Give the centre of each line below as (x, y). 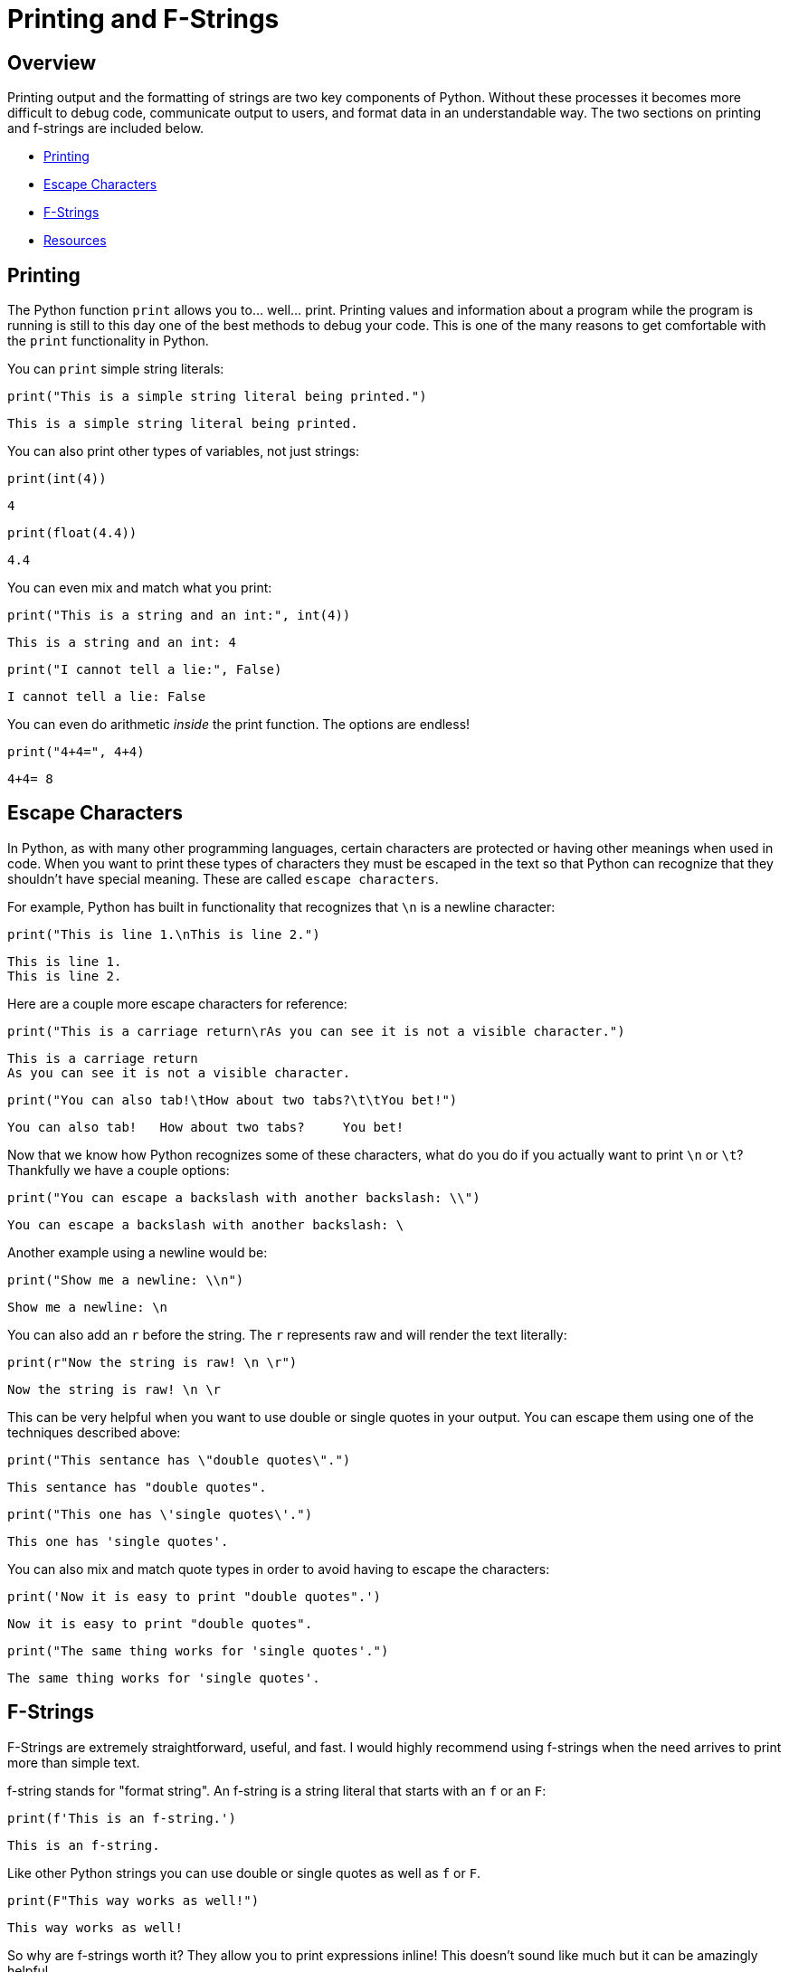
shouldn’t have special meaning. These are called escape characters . (223, 878)
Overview (52, 62)
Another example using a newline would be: (138, 1252)
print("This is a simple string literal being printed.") (217, 397)
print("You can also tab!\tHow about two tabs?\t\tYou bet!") (233, 1100)
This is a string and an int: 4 (122, 643)
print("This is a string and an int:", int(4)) (179, 616)
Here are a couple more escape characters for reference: (177, 1003)
